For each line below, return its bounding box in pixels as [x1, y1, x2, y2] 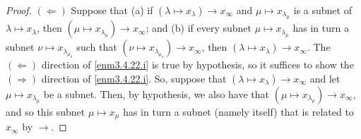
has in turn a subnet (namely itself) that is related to [123, 104, 354, 119]
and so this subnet [6, 104, 85, 119]
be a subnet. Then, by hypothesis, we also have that [43, 87, 270, 101]
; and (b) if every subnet [146, 20, 251, 35]
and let [309, 71, 341, 85]
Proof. [6, 3, 32, 17]
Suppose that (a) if [71, 3, 153, 17]
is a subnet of [293, 3, 352, 17]
